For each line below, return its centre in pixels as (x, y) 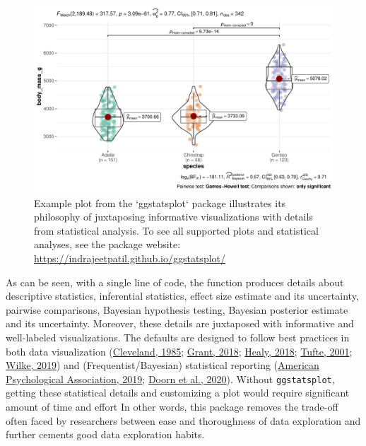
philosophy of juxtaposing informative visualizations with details (173, 217)
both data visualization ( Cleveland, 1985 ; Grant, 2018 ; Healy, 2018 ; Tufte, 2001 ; (179, 351)
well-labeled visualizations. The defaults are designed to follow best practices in (178, 337)
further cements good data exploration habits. (105, 434)
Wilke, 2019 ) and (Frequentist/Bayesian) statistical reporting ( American (163, 365)
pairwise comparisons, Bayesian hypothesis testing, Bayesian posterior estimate (177, 309)
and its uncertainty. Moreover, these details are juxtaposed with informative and (180, 323)
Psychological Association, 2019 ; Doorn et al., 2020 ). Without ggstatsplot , (170, 378)
